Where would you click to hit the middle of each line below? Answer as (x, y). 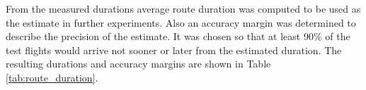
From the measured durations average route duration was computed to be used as (183, 8)
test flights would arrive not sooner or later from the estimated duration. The (174, 50)
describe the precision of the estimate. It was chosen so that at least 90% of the (178, 36)
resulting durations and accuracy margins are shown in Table (138, 64)
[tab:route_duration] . (52, 77)
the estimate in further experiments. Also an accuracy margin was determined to (181, 22)
